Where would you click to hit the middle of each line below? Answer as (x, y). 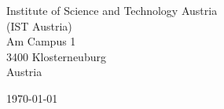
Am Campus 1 (41, 41)
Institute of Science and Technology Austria (112, 10)
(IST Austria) (39, 25)
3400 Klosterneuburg (56, 56)
